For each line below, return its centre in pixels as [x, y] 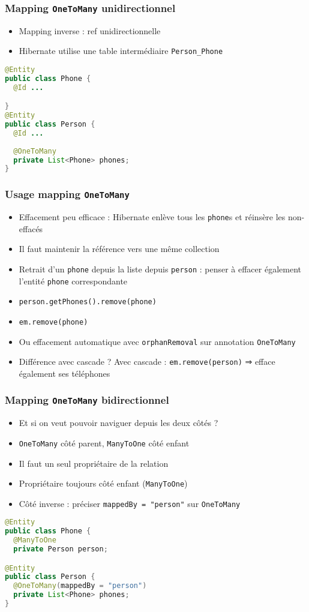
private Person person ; [61, 549]
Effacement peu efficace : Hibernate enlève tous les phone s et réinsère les [152, 217]
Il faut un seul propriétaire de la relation [94, 463]
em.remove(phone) [53, 322]
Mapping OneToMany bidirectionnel [87, 400]
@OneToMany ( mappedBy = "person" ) [80, 586]
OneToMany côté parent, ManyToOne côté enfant [104, 442]
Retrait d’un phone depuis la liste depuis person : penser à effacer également [160, 268]
